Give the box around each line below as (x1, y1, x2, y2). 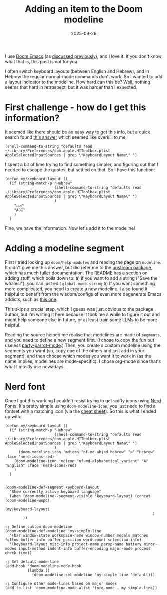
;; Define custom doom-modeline (5, 524, 72, 529)
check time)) (5, 550, 32, 555)
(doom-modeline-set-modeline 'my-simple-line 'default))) (31, 572, 155, 577)
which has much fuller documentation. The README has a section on (5, 270, 148, 276)
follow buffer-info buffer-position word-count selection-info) (5, 537, 142, 542)
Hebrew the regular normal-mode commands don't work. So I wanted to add (5, 73, 163, 79)
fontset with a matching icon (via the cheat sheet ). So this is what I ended (5, 408, 156, 414)
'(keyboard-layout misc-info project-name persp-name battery (9, 541, 142, 547)
